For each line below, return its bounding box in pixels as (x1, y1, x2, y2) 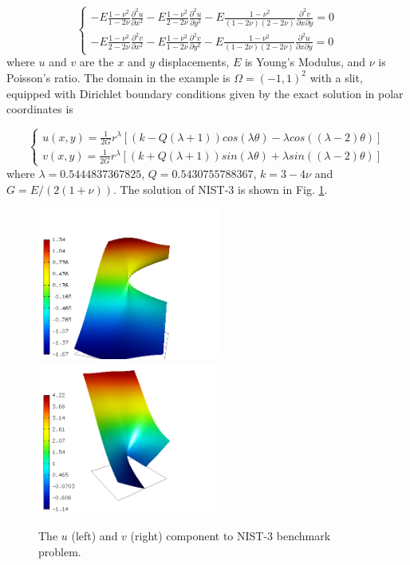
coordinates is (6, 101, 73, 117)
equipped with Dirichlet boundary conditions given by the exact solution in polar (6, 85, 404, 101)
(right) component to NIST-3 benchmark (130, 527, 331, 544)
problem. (38, 543, 81, 559)
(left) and (71, 527, 118, 544)
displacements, (158, 53, 230, 70)
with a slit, (309, 69, 363, 85)
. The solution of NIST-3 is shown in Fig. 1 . (113, 180, 328, 197)
